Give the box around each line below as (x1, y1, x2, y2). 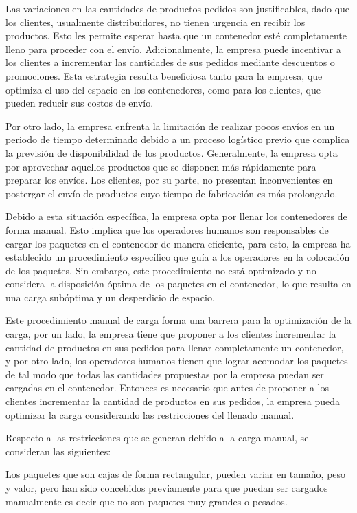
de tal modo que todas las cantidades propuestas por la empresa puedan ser (5, 367, 324, 381)
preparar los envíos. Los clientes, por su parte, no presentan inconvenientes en (5, 173, 333, 187)
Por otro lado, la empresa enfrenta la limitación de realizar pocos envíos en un (5, 118, 335, 133)
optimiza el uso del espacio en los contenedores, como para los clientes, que (5, 82, 321, 96)
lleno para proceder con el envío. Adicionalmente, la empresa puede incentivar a (5, 41, 341, 56)
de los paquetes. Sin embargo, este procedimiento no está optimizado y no (5, 263, 316, 277)
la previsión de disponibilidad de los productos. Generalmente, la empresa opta (5, 145, 338, 160)
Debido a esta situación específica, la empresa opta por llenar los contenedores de (5, 209, 347, 223)
